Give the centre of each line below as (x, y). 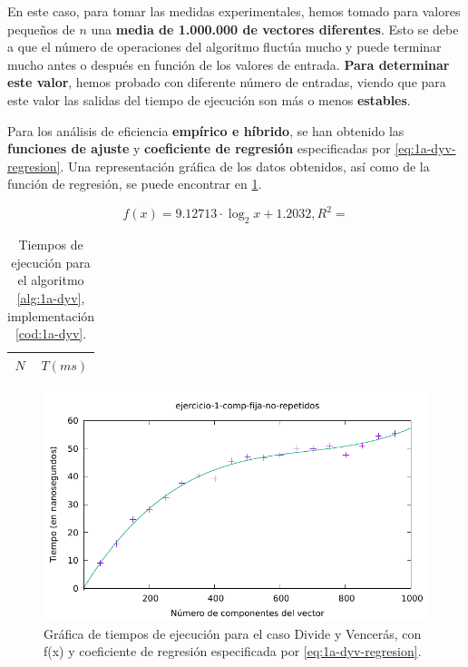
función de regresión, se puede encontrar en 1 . (135, 184)
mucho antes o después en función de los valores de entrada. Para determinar (229, 64)
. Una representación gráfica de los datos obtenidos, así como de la (245, 166)
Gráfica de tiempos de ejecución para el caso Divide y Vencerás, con (233, 633)
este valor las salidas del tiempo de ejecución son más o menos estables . (209, 99)
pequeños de (41, 29)
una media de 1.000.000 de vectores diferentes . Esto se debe (275, 29)
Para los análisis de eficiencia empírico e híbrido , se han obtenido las (206, 130)
